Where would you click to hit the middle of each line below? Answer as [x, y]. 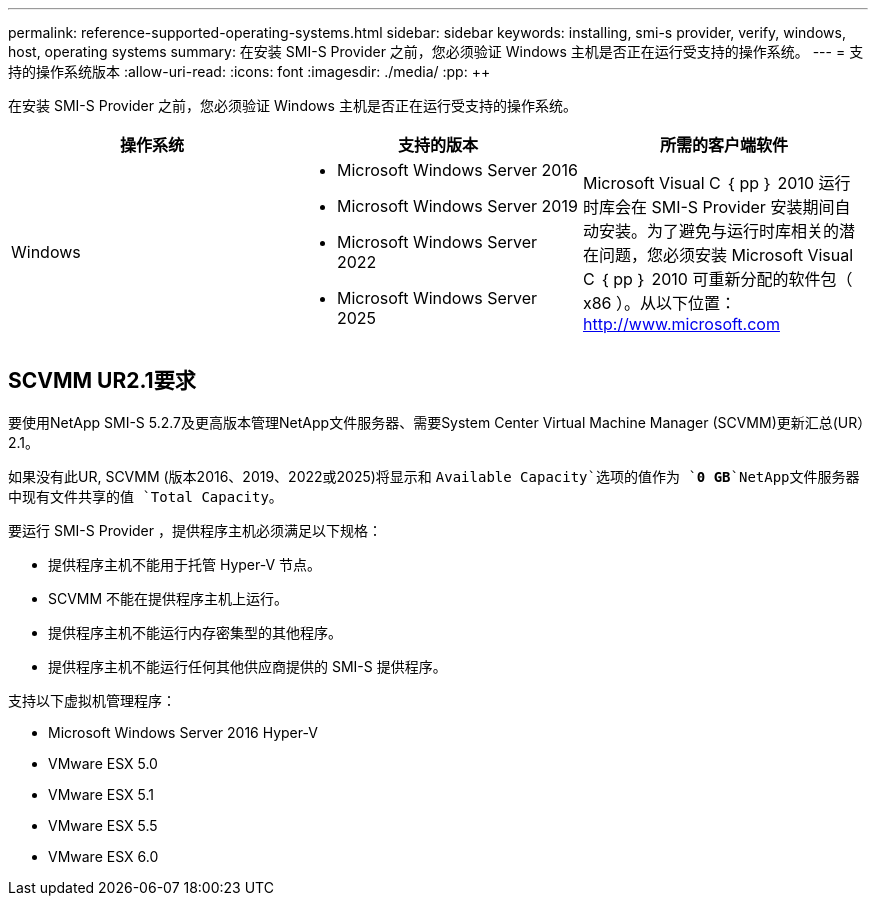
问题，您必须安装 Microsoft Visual [726, 255]
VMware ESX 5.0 [103, 763]
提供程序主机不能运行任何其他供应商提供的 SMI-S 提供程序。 [247, 666]
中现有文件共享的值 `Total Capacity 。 [145, 496]
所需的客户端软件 [723, 145]
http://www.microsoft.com [681, 324]
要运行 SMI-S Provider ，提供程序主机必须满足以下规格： [195, 530]
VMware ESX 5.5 [103, 825]
